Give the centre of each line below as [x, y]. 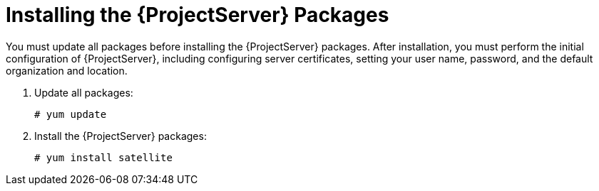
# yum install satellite [103, 157]
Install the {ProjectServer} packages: [121, 136]
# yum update [71, 114]
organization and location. [67, 70]
